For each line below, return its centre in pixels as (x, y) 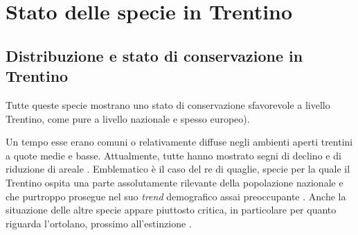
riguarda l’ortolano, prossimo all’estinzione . (99, 223)
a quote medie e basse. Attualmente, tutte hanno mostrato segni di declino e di (173, 155)
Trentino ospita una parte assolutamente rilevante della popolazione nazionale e (174, 182)
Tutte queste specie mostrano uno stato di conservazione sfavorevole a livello (168, 104)
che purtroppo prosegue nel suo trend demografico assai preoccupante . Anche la (176, 196)
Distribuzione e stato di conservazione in (154, 55)
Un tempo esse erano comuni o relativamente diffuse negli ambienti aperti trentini (179, 142)
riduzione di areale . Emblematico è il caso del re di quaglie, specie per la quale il (178, 169)
